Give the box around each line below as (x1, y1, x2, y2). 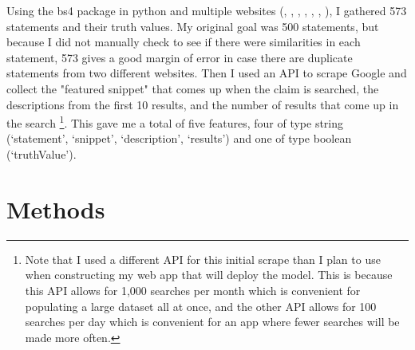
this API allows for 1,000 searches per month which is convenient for (25, 281, 361, 298)
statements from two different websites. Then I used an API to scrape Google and (6, 65, 407, 81)
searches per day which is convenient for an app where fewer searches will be (25, 313, 400, 330)
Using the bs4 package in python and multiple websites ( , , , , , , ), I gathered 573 (6, 2, 407, 18)
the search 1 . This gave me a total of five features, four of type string (6, 112, 344, 131)
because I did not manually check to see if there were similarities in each (6, 33, 361, 50)
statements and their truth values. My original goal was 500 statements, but (6, 18, 379, 34)
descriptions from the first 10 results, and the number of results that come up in (6, 96, 399, 112)
